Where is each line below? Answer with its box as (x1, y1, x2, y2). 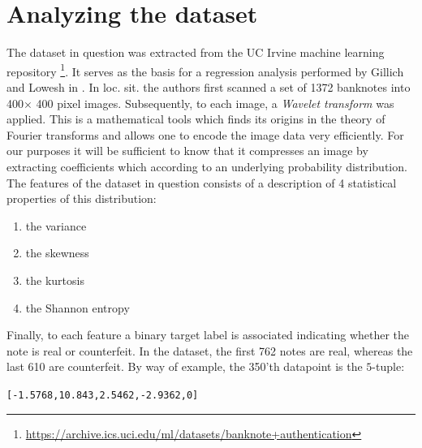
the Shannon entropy (25, 299, 130, 316)
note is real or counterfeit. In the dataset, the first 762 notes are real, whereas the (6, 342, 413, 359)
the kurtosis (25, 271, 84, 288)
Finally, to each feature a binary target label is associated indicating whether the (6, 326, 410, 343)
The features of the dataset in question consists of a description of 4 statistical (6, 174, 397, 191)
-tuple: (372, 358, 405, 375)
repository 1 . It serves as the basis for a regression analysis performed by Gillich (6, 60, 404, 80)
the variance (25, 217, 87, 234)
